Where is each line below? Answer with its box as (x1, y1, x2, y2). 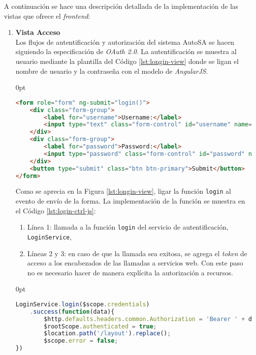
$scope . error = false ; (44, 337, 118, 345)
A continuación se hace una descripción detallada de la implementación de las (4, 1, 238, 11)
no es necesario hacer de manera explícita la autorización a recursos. (27, 267, 233, 277)
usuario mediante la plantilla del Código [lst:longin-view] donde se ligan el (15, 56, 239, 66)
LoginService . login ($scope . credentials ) (15, 300, 150, 308)
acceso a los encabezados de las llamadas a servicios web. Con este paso (27, 258, 243, 268)
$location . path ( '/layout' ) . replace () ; (44, 330, 171, 337)
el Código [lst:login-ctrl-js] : (15, 205, 96, 215)
